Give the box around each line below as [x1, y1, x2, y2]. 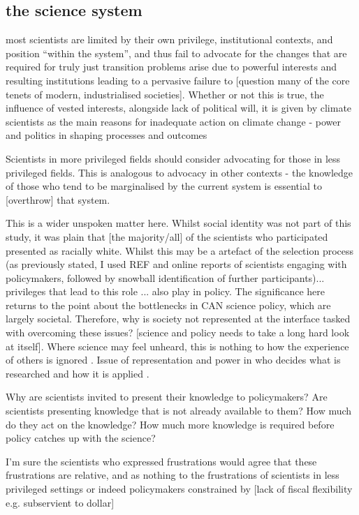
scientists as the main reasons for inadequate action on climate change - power [6, 114, 342, 128]
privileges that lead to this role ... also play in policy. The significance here [6, 284, 325, 299]
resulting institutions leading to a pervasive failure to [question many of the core [6, 73, 350, 87]
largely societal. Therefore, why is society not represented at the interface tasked [6, 311, 351, 326]
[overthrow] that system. [6, 192, 110, 207]
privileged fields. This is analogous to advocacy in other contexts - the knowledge [6, 165, 353, 179]
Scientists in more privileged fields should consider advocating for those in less [6, 151, 341, 165]
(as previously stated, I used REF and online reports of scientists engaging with [6, 257, 347, 271]
